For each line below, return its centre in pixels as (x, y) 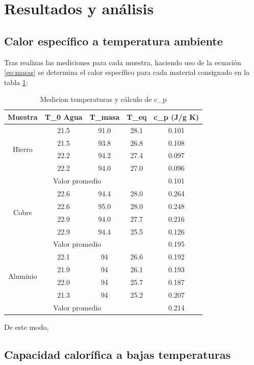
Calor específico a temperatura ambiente (113, 41)
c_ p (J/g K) (176, 116)
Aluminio (23, 276)
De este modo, (27, 327)
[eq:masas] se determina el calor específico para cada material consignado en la (127, 72)
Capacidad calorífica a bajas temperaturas (117, 354)
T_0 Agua (63, 116)
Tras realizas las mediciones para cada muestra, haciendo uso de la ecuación (123, 62)
